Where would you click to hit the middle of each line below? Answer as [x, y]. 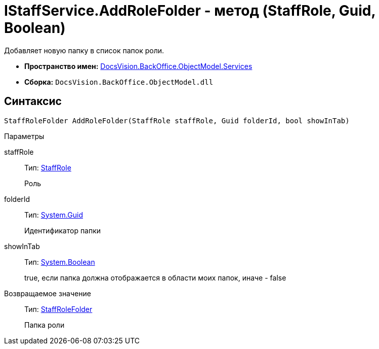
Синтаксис [33, 101]
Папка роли [45, 325]
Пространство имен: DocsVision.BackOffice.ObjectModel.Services [138, 66]
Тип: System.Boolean [60, 262]
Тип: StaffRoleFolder [58, 309]
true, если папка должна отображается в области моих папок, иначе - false [155, 277]
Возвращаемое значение [48, 293]
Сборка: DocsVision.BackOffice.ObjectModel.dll [119, 82]
